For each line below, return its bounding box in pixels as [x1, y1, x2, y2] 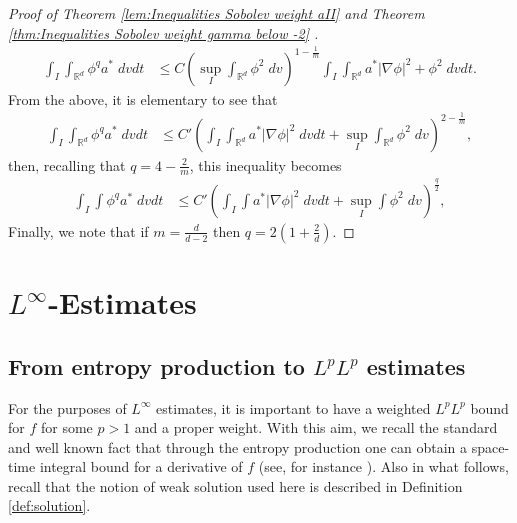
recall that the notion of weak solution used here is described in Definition [8, 475, 463, 496]
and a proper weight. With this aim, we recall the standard [134, 417, 498, 438]
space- [471, 436, 510, 457]
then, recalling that [8, 154, 126, 175]
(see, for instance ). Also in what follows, [258, 456, 509, 477]
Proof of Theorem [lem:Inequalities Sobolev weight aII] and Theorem [8, 3, 425, 23]
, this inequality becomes [189, 154, 342, 175]
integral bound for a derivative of [39, 456, 243, 477]
